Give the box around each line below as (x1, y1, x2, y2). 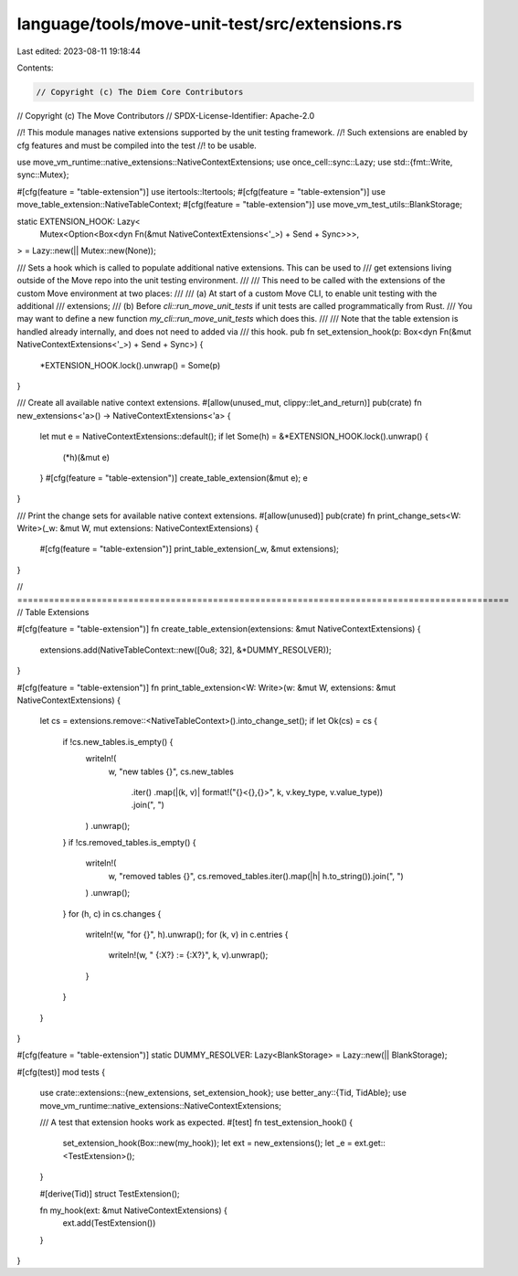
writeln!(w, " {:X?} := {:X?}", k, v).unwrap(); (108, 950, 269, 961)
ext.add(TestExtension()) (62, 1218, 156, 1228)
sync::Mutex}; (16, 169, 69, 180)
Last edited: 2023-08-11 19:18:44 (16, 46, 142, 57)
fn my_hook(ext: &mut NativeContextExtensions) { (39, 1205, 228, 1216)
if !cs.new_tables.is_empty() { (62, 736, 174, 747)
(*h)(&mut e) (62, 452, 110, 463)
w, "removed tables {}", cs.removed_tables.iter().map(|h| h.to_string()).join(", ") (108, 870, 404, 881)
